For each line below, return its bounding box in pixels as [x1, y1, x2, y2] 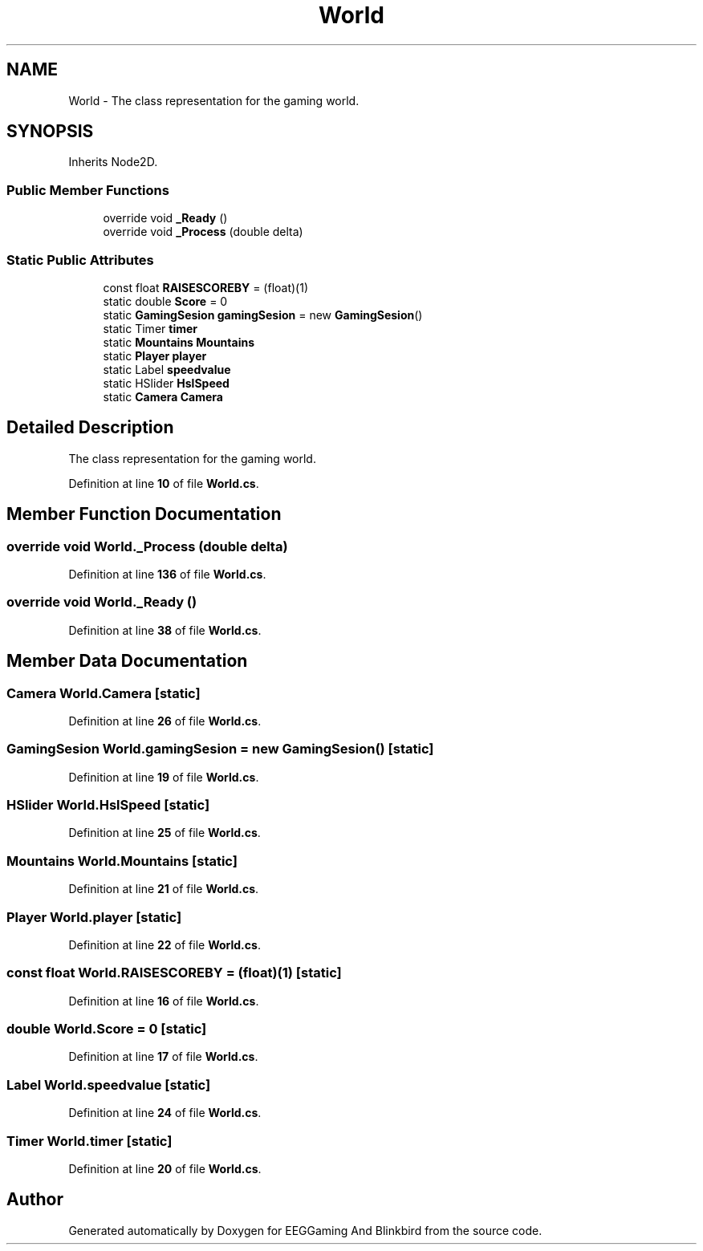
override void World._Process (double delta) [6, 538, 288, 554]
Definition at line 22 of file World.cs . [68, 937, 261, 952]
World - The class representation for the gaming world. [68, 93, 360, 108]
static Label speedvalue [103, 362, 231, 376]
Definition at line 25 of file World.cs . [68, 826, 261, 840]
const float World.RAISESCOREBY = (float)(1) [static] [6, 965, 342, 981]
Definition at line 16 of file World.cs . [68, 993, 259, 1008]
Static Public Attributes [6, 251, 154, 268]
